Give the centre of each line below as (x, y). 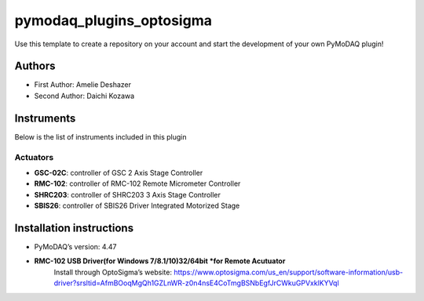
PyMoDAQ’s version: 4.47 (75, 246)
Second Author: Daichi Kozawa (84, 96)
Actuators (34, 157)
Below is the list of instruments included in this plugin (101, 136)
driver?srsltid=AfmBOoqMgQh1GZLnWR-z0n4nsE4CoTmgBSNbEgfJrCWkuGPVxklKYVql (196, 283)
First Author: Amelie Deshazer (82, 85)
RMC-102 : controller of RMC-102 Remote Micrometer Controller (137, 183)
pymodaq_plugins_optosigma (113, 20)
